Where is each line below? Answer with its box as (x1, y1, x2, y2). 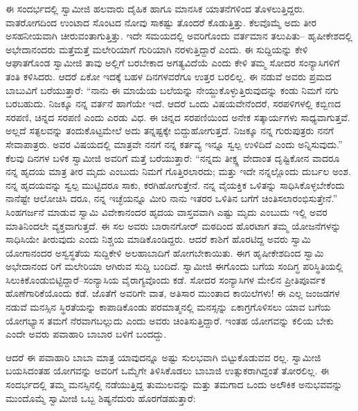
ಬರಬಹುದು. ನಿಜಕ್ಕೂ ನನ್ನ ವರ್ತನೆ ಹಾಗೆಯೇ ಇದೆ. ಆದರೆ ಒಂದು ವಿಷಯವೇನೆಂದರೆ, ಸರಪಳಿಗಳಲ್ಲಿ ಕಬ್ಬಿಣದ (6, 96, 341, 111)
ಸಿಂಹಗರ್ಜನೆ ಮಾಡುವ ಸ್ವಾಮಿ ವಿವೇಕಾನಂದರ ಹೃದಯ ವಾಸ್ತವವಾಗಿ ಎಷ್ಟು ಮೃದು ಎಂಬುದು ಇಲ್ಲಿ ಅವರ (6, 204, 328, 219)
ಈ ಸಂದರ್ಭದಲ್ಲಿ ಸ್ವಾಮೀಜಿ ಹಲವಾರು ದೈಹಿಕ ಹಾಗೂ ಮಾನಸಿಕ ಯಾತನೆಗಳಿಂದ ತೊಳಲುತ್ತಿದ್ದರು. (6, 1, 305, 15)
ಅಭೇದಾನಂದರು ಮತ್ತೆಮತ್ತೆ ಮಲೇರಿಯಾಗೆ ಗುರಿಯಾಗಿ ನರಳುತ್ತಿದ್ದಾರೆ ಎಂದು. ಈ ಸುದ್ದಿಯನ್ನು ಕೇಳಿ (6, 42, 308, 56)
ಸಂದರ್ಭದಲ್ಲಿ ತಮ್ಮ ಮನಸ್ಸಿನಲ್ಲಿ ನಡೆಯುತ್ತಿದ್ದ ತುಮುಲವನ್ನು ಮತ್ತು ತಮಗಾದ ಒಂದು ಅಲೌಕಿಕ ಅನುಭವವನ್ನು (6, 377, 343, 392)
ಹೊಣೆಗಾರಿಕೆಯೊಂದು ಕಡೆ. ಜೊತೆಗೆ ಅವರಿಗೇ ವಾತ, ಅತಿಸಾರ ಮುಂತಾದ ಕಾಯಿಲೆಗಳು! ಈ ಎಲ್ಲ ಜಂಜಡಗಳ (6, 286, 340, 300)
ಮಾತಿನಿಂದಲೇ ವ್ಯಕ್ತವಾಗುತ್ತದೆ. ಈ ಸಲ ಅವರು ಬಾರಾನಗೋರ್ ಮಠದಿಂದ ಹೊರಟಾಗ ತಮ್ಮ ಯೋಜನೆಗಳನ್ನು (6, 218, 341, 232)
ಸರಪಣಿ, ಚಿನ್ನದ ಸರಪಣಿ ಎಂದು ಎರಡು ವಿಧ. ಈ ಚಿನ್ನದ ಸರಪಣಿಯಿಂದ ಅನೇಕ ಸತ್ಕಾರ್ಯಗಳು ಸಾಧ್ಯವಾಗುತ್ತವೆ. (6, 109, 350, 124)
